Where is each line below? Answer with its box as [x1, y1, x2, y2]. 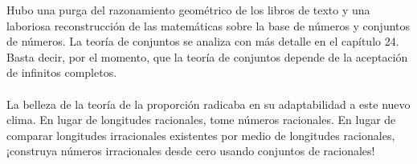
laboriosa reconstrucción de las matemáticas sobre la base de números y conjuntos [6, 17, 411, 34]
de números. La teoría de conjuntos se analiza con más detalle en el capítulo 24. [6, 33, 399, 50]
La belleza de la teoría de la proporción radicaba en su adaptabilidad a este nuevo [6, 95, 411, 112]
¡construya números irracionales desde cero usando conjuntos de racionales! [6, 142, 375, 159]
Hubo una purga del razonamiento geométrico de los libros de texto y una [6, 2, 370, 18]
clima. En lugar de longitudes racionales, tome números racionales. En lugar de [6, 111, 396, 128]
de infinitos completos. [6, 64, 117, 81]
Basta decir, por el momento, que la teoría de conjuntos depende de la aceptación [6, 48, 408, 65]
